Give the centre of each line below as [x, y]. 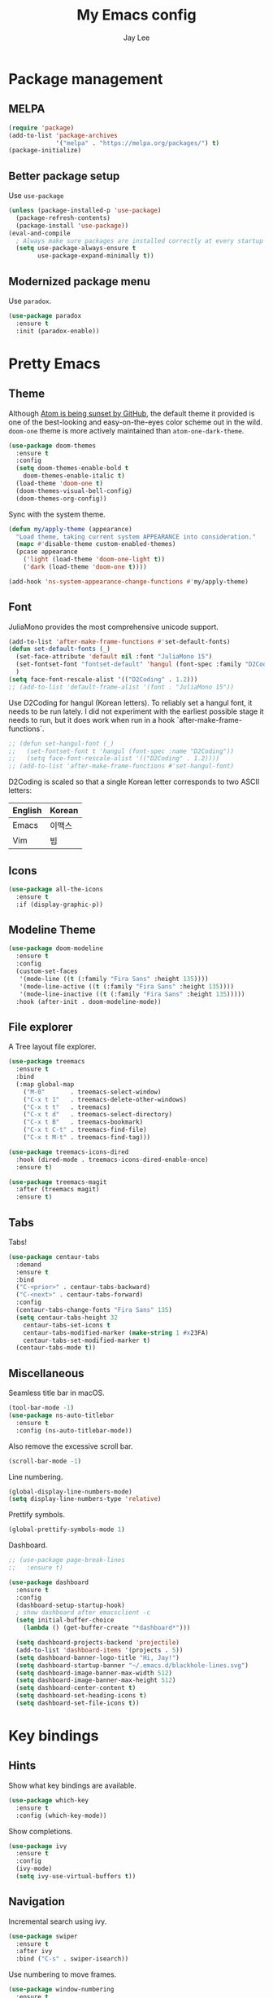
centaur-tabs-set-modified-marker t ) [87, 1340]
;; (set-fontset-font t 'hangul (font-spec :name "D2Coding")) [121, 751]
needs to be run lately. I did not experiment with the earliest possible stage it [136, 711]
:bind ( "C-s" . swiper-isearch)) [72, 1959]
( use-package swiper [43, 1936]
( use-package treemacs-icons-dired [69, 1152]
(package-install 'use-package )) [72, 226]
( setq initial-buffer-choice [65, 1620]
